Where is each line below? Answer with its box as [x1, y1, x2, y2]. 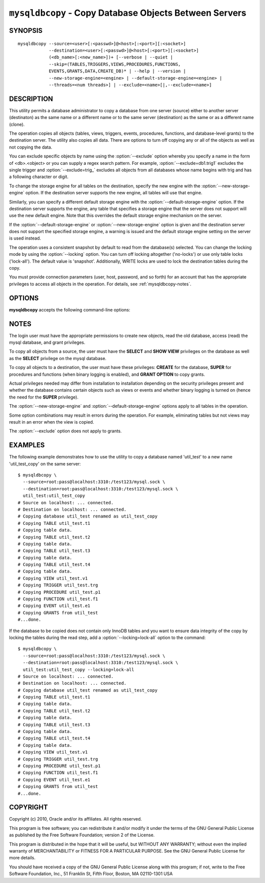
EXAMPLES [9, 441, 45, 450]
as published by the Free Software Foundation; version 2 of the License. [9, 832, 155, 838]
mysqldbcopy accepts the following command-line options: [9, 306, 131, 312]
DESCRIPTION [9, 94, 53, 103]
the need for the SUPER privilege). [9, 394, 79, 400]
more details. [9, 855, 36, 861]
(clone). [9, 121, 25, 127]
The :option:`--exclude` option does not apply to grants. [9, 428, 122, 434]
